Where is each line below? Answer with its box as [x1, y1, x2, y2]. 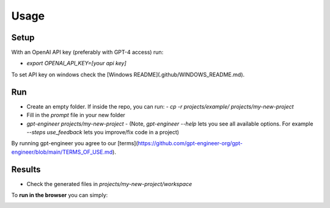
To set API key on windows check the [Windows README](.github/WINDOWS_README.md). [11, 71, 245, 78]
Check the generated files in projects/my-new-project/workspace [26, 180, 193, 187]
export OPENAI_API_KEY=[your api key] [26, 60, 127, 67]
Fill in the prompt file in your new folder [26, 112, 125, 119]
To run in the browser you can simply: [11, 192, 108, 198]
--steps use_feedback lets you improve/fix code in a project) [26, 128, 180, 135]
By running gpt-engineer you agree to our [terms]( [11, 140, 139, 147]
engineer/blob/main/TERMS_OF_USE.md [11, 148, 113, 156]
